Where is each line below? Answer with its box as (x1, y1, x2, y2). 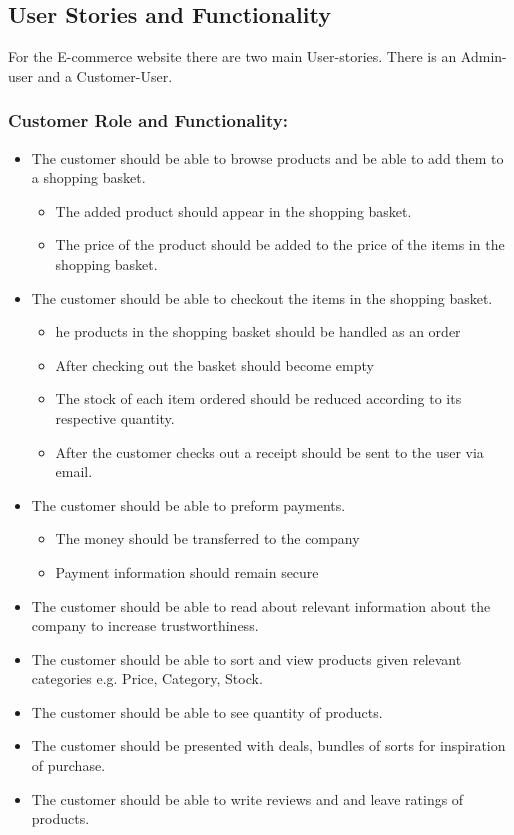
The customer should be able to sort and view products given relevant (31, 648, 462, 669)
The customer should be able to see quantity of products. (31, 701, 383, 722)
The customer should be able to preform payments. (31, 494, 346, 515)
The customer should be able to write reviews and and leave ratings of (31, 788, 464, 809)
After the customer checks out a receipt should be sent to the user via (55, 441, 484, 462)
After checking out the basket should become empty (55, 354, 374, 375)
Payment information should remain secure (55, 561, 319, 582)
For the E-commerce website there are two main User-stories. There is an (8, 46, 457, 67)
